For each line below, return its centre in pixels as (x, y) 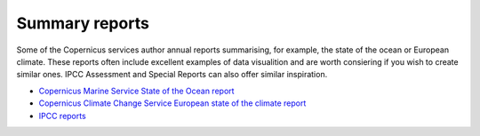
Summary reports (83, 23)
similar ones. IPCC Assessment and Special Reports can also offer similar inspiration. (172, 75)
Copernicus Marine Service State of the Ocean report (136, 91)
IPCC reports (62, 116)
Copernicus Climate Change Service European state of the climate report (172, 103)
